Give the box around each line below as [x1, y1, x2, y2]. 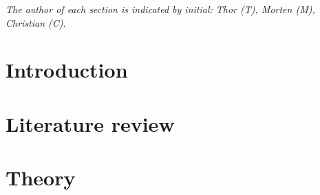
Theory [6, 163, 76, 192]
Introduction [6, 56, 128, 84]
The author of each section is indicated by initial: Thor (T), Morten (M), [6, 2, 315, 16]
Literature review [6, 109, 175, 137]
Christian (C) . [6, 15, 66, 30]
